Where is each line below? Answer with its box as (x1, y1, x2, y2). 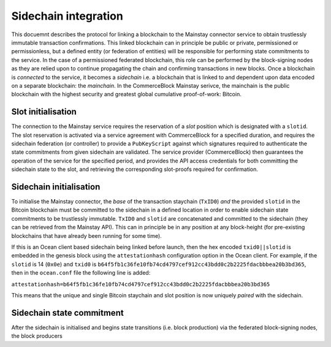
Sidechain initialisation (11, 181, 101, 192)
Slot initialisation (11, 107, 77, 117)
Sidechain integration (11, 9, 124, 23)
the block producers (11, 332, 63, 340)
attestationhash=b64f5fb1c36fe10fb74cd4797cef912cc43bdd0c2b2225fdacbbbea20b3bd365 (11, 281, 270, 288)
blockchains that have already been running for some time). (11, 232, 162, 239)
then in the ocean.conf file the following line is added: (11, 269, 151, 276)
